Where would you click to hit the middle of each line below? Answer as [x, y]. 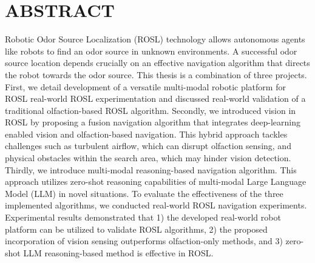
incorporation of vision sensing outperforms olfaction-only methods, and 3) [144, 241]
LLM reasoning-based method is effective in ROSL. [118, 252]
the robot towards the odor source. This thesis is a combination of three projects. [156, 74]
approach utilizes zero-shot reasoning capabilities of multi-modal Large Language [156, 181]
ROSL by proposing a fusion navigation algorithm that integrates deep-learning [153, 122]
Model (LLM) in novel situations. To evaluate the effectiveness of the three [144, 193]
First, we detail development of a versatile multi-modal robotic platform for [145, 86]
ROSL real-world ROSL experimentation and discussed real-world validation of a [155, 98]
